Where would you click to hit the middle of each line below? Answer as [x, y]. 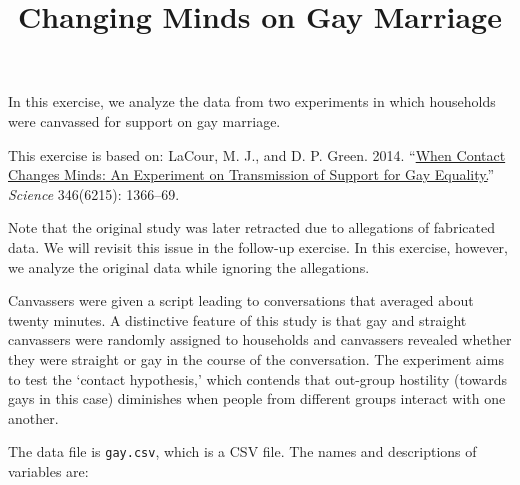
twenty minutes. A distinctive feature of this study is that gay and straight [237, 319]
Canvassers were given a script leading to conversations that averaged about [241, 300]
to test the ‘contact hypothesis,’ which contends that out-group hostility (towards [258, 378]
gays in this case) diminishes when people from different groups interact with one [257, 398]
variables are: [48, 470]
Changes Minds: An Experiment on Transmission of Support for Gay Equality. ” [251, 174]
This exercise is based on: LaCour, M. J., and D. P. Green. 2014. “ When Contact [257, 154]
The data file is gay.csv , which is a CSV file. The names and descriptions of [242, 451]
